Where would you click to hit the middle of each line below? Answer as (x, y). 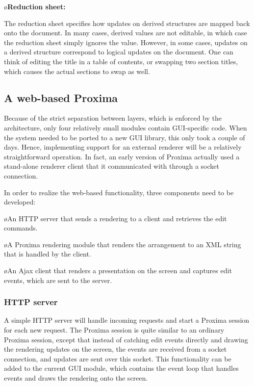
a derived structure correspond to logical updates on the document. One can (119, 52)
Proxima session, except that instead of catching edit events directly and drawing (126, 339)
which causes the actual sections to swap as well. (77, 71)
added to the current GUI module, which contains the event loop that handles (121, 368)
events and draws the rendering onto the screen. (76, 378)
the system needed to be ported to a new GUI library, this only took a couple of (125, 137)
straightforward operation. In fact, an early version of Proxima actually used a (122, 156)
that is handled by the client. (48, 254)
